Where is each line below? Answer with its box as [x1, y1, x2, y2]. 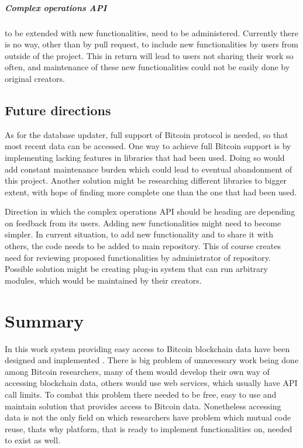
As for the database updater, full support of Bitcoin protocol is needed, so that [5, 128, 288, 140]
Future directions [5, 101, 111, 119]
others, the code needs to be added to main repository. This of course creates [5, 240, 281, 252]
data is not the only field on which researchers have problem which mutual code [5, 411, 291, 423]
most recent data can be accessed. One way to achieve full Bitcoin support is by [5, 140, 291, 152]
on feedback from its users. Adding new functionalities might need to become [5, 216, 281, 229]
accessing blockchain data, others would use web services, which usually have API [5, 377, 298, 389]
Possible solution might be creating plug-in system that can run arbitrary [5, 263, 268, 275]
